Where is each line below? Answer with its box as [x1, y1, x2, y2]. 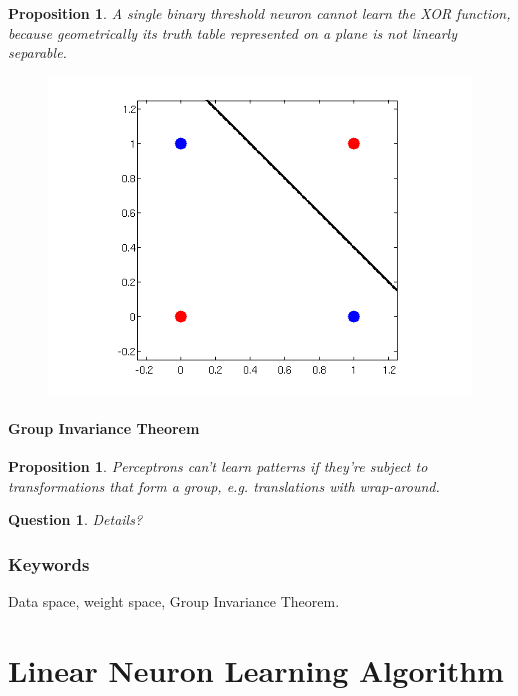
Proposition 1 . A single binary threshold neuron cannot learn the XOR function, [8, 3, 511, 23]
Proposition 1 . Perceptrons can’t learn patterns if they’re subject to [8, 456, 428, 477]
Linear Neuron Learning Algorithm [8, 649, 504, 690]
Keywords [8, 551, 90, 576]
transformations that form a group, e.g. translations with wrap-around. [8, 475, 440, 496]
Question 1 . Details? [8, 509, 143, 530]
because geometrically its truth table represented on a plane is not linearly [8, 22, 457, 43]
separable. [8, 42, 67, 63]
